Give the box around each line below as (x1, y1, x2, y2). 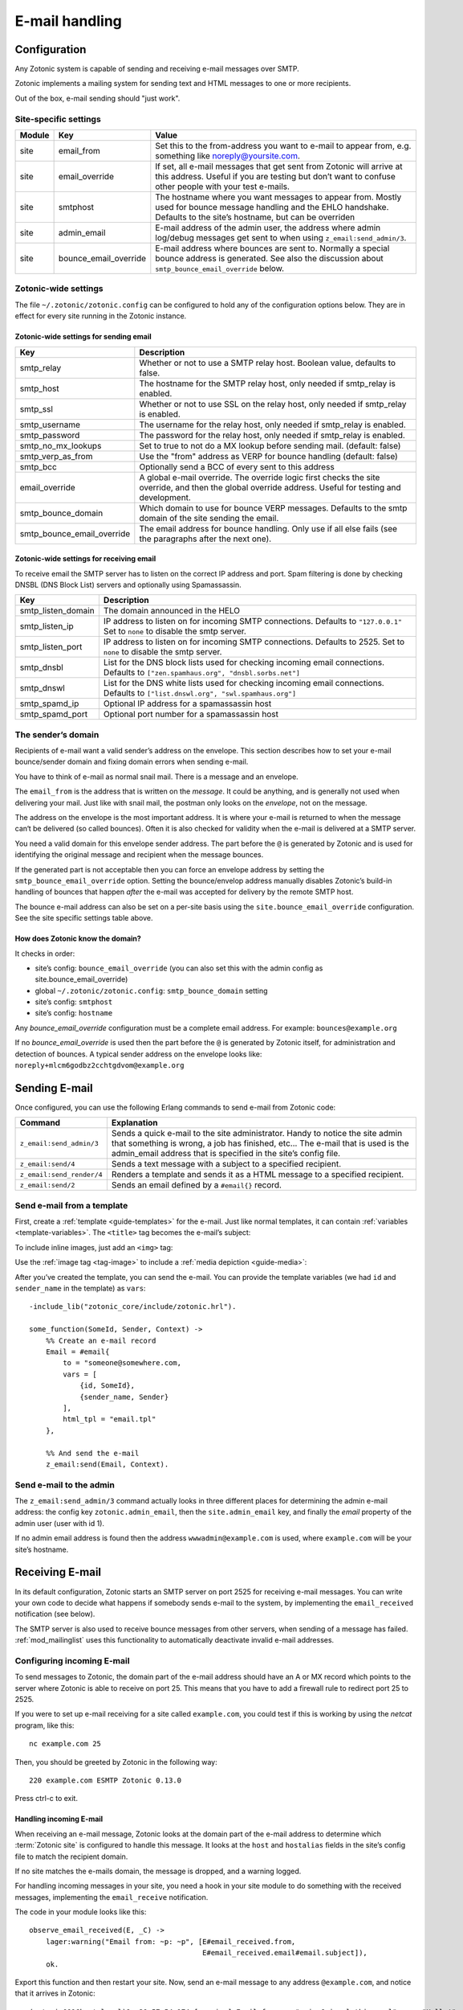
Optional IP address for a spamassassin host (103, 698, 272, 709)
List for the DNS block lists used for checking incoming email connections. (103, 657, 385, 668)
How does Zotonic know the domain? (14, 933, 142, 944)
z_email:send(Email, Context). (45, 1459, 169, 1469)
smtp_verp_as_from (19, 450, 93, 461)
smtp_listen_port (19, 642, 83, 653)
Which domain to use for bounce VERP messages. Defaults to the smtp (139, 503, 408, 514)
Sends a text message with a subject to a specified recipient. (111, 1159, 342, 1170)
